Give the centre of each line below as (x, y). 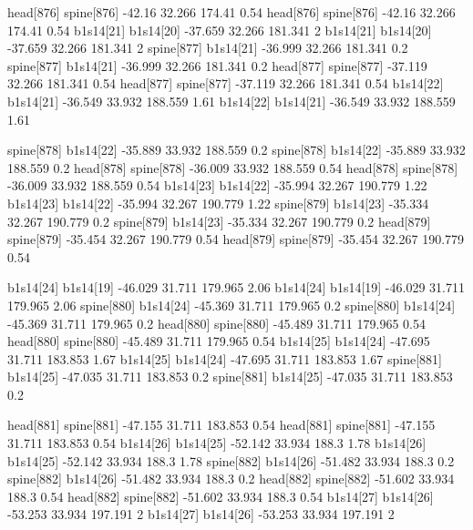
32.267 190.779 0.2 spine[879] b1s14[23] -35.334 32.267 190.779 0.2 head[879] (219, 221)
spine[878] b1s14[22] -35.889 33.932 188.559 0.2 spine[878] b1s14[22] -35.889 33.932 (236, 150)
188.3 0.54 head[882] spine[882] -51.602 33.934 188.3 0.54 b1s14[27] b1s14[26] (221, 496)
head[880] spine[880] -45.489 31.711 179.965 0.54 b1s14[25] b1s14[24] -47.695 (219, 341)
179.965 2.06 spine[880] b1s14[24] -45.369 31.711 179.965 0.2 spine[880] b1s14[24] (231, 305)
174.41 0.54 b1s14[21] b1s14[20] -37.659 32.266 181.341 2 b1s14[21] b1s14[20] (220, 30)
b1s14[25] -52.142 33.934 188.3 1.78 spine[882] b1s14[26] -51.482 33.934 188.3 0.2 (231, 460)
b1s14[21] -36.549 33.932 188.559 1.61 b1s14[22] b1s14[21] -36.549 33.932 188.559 (231, 101)
